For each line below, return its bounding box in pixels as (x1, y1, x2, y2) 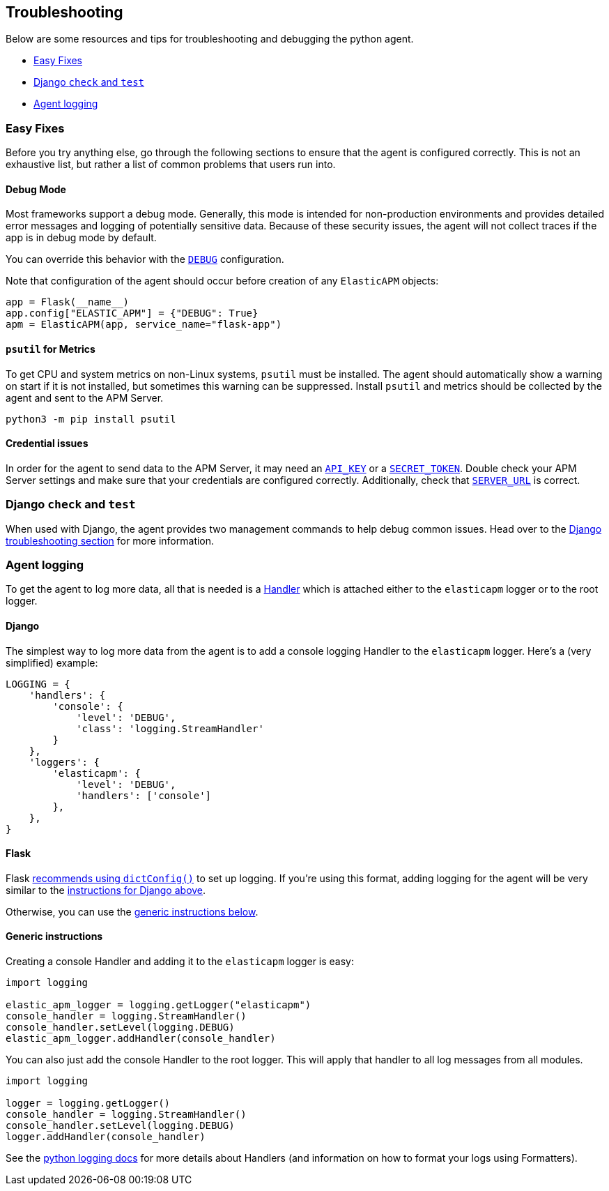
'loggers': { (29, 756, 100, 768)
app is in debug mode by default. (6, 232, 157, 244)
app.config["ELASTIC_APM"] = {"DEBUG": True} (6, 308, 259, 319)
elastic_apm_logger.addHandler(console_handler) (6, 1032, 276, 1044)
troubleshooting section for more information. (6, 534, 215, 547)
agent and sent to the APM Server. (6, 391, 164, 404)
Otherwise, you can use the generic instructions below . (6, 905, 259, 918)
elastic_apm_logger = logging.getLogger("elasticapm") (6, 999, 311, 1010)
